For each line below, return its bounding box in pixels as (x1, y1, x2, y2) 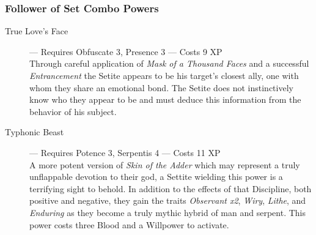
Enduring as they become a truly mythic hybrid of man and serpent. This (29, 206, 306, 218)
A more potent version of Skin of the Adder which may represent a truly (29, 158, 300, 171)
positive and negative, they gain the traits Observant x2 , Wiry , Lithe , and (29, 194, 306, 207)
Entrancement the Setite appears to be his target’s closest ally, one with (29, 69, 299, 81)
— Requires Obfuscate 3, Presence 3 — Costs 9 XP (29, 45, 222, 58)
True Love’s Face (5, 24, 68, 37)
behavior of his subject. (29, 105, 117, 117)
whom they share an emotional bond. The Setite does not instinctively (29, 81, 293, 94)
